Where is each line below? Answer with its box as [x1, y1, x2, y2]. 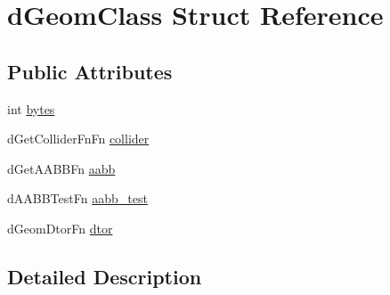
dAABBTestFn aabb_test [7, 189, 148, 208]
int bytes [7, 99, 55, 118]
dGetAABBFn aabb [7, 159, 116, 177]
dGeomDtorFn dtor [7, 218, 113, 237]
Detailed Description [7, 262, 202, 290]
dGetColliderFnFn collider [7, 129, 150, 148]
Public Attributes [7, 57, 173, 85]
